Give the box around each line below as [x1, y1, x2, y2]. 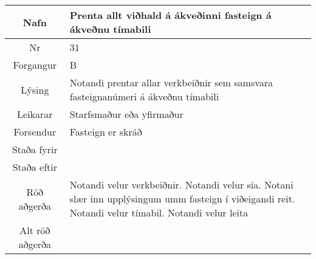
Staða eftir [12, 160, 58, 174]
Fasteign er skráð [69, 125, 142, 139]
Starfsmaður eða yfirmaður [69, 107, 184, 121]
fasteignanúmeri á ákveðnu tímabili [69, 89, 219, 103]
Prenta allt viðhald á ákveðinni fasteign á [69, 8, 272, 22]
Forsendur [13, 125, 57, 139]
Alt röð [19, 223, 50, 237]
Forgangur [13, 58, 57, 72]
